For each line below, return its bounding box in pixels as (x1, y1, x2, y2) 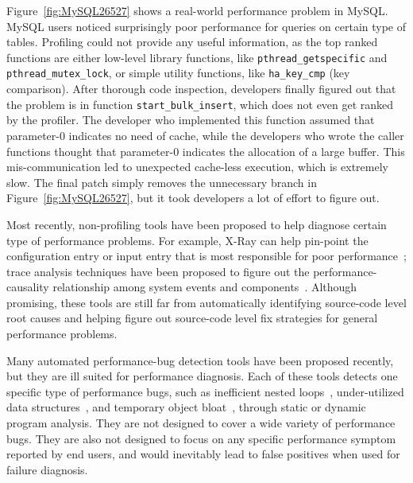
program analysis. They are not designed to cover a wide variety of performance (6, 415, 396, 431)
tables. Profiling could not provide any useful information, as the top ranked (6, 33, 378, 50)
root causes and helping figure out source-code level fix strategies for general (6, 310, 378, 326)
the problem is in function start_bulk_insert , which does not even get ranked (6, 95, 394, 112)
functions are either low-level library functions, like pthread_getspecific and (6, 49, 388, 65)
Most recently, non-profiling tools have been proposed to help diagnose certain (6, 216, 387, 232)
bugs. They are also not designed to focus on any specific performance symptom (6, 430, 396, 446)
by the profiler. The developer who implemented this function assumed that (6, 111, 375, 128)
